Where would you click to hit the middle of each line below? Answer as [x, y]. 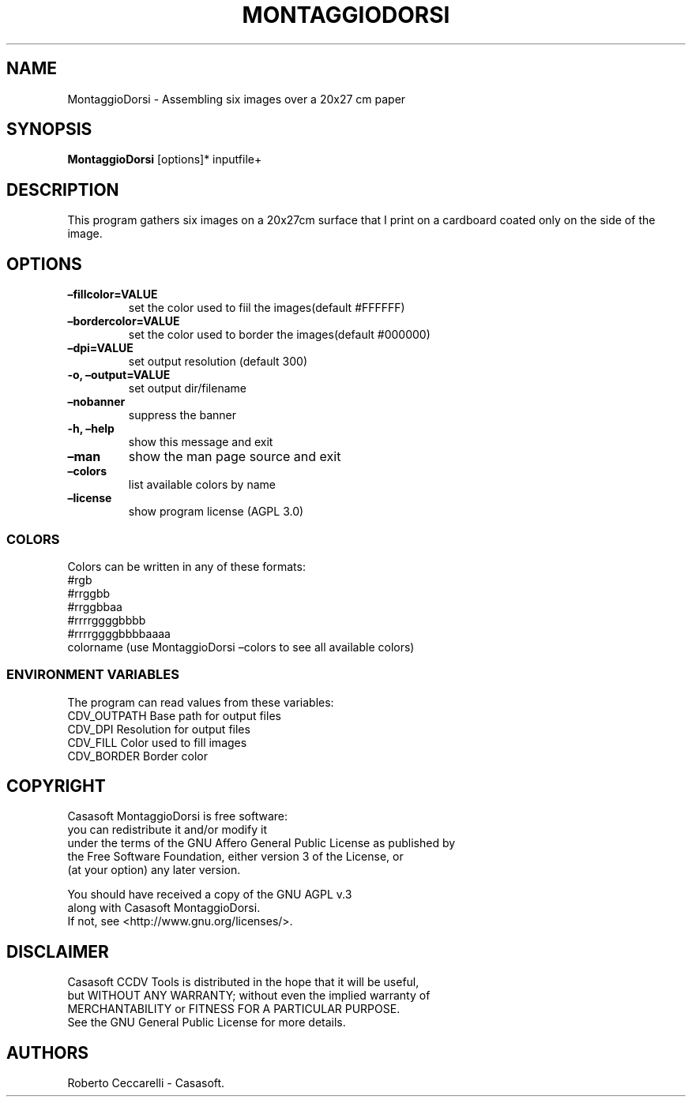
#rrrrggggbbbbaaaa [119, 633]
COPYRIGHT [56, 786]
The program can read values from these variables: [201, 702]
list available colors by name [202, 485]
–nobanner [96, 402]
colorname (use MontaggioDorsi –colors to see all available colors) [241, 647]
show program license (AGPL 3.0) [216, 512]
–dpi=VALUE [100, 348]
